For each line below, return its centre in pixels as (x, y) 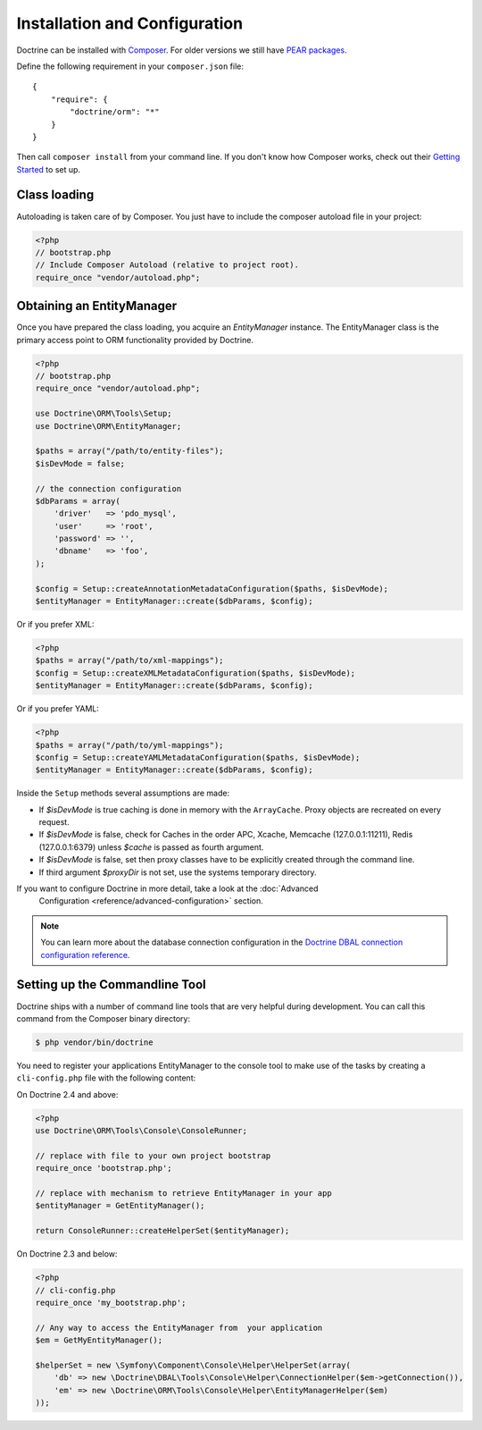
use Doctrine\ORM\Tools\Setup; (104, 414)
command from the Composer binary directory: (104, 1018)
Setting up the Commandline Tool (112, 984)
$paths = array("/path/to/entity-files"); (129, 451)
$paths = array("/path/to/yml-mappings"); (129, 745)
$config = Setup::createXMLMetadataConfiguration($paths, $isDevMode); (195, 673)
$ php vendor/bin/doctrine (94, 1042)
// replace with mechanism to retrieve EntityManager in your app (183, 1193)
